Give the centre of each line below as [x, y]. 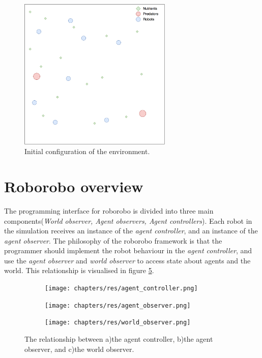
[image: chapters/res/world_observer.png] [118, 323]
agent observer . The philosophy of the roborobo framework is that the [113, 240]
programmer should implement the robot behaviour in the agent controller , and [128, 250]
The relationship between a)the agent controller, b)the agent [119, 339]
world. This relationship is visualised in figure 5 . [79, 270]
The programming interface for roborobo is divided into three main [109, 210]
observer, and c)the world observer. [79, 349]
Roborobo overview [74, 186]
